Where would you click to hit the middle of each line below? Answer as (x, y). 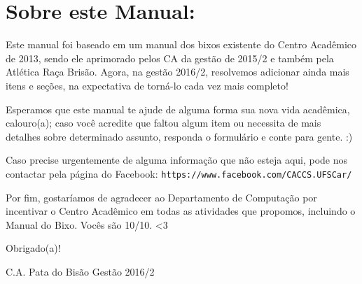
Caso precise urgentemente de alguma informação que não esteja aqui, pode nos (177, 160)
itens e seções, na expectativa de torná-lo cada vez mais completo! (147, 85)
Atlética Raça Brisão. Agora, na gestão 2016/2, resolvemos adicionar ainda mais (177, 72)
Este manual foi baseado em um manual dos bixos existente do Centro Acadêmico (181, 44)
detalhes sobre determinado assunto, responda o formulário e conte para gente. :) (179, 136)
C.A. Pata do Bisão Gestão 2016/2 (80, 271)
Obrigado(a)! (33, 248)
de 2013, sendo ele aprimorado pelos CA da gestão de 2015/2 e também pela (170, 58)
